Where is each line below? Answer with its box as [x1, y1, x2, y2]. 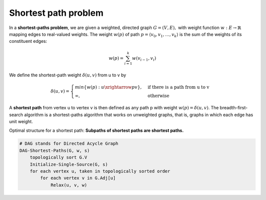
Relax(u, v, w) [50, 182, 87, 188]
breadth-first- [220, 105, 248, 111]
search [9, 111, 23, 118]
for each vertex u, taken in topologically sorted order [30, 168, 170, 174]
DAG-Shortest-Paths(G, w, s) [19, 148, 90, 153]
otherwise [147, 93, 169, 99]
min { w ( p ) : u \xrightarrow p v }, [74, 84, 142, 90]
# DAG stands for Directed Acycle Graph [19, 141, 118, 146]
